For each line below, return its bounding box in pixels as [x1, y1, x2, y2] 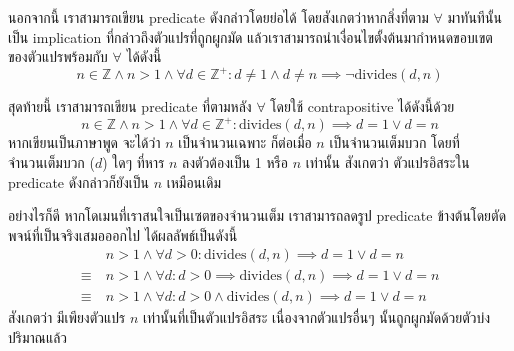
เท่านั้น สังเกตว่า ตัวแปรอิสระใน [305, 151, 470, 172]
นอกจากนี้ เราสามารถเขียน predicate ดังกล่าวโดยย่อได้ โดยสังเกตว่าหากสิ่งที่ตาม [8, 7, 429, 27]
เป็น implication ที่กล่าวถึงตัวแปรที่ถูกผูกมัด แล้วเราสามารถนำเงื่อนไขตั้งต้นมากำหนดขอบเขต [8, 26, 493, 47]
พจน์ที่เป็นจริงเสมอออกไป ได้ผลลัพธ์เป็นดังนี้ [8, 224, 238, 245]
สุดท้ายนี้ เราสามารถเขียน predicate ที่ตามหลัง [8, 96, 252, 117]
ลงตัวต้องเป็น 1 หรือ [182, 151, 288, 172]
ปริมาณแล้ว [8, 327, 68, 348]
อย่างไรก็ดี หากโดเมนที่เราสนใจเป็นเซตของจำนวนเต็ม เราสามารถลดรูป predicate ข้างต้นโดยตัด [8, 205, 507, 226]
